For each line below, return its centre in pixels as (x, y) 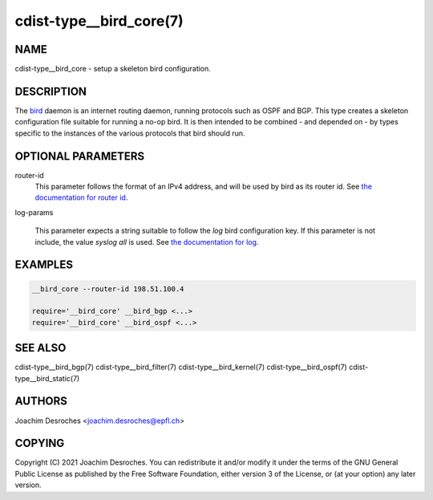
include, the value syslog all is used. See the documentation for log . (147, 242)
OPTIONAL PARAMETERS (80, 156)
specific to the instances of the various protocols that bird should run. (130, 133)
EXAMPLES (44, 265)
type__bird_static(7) (47, 378)
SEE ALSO (40, 348)
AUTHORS (41, 401)
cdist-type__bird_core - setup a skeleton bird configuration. (113, 69)
